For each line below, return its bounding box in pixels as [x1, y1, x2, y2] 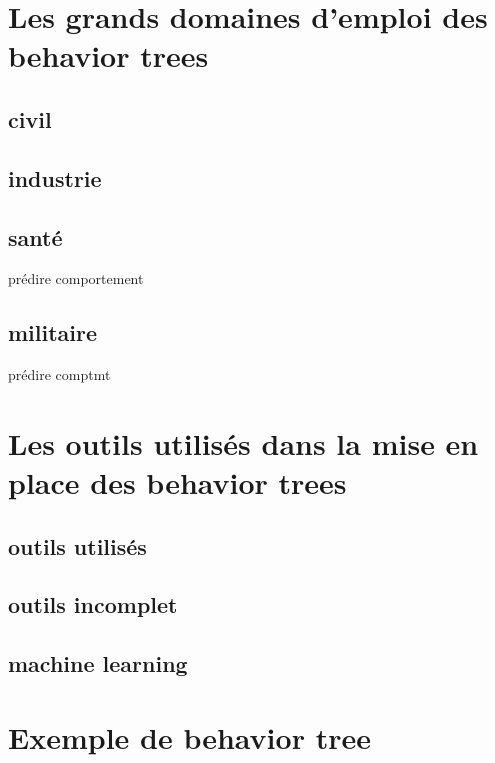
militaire [8, 317, 98, 348]
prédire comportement [8, 268, 144, 289]
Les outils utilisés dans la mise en [8, 422, 479, 463]
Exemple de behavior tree [8, 716, 371, 757]
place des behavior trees [8, 462, 347, 503]
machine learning [8, 648, 188, 679]
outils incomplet [8, 589, 178, 620]
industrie [8, 162, 102, 193]
